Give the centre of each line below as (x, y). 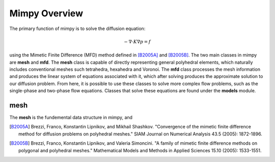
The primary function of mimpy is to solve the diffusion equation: (77, 29)
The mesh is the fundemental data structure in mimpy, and (71, 117)
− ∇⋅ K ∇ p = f (137, 42)
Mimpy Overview (46, 13)
